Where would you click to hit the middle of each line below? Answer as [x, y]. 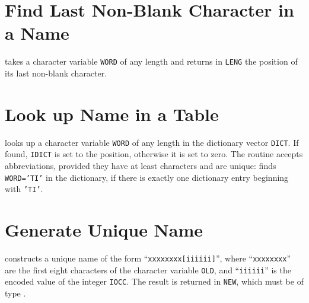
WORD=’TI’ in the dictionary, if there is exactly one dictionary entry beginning [147, 177]
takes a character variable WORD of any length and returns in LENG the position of [151, 61]
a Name [37, 33]
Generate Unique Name [104, 230]
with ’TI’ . [24, 189]
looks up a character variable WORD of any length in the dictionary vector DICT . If [152, 142]
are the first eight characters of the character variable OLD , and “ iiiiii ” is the [148, 269]
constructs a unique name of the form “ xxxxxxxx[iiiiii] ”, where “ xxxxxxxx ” [148, 258]
